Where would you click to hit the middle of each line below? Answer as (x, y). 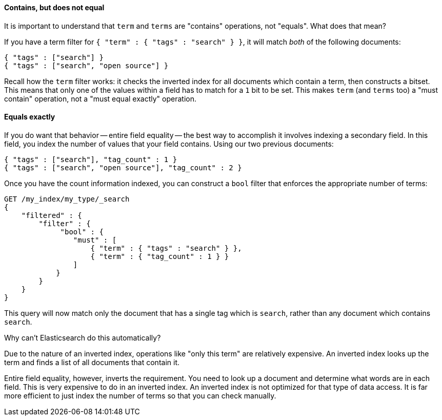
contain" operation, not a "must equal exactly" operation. (100, 98)
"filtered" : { (52, 215)
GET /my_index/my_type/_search (67, 199)
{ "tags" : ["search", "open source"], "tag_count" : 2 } (123, 167)
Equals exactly (30, 117)
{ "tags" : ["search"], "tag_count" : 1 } (91, 159)
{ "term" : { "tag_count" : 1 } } (160, 256)
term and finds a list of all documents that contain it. (92, 362)
